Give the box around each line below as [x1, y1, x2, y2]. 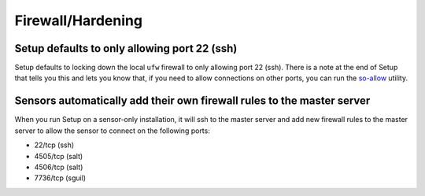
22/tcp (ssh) [34, 140, 75, 150]
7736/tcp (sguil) [34, 173, 87, 183]
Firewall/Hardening [14, 12, 143, 29]
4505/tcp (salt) [34, 151, 83, 161]
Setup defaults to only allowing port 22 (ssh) [14, 42, 238, 55]
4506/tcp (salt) [34, 162, 83, 172]
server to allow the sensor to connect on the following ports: [14, 126, 210, 135]
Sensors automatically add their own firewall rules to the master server [14, 94, 371, 108]
